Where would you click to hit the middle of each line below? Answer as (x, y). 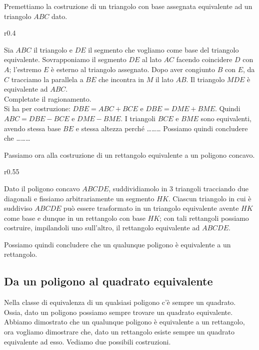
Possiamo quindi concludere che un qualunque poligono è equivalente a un (117, 244)
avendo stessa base (32, 128)
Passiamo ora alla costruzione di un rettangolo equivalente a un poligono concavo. (129, 154)
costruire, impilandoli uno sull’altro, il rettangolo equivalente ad (102, 228)
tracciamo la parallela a (47, 79)
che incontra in (121, 79)
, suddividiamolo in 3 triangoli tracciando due (179, 188)
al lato (152, 59)
